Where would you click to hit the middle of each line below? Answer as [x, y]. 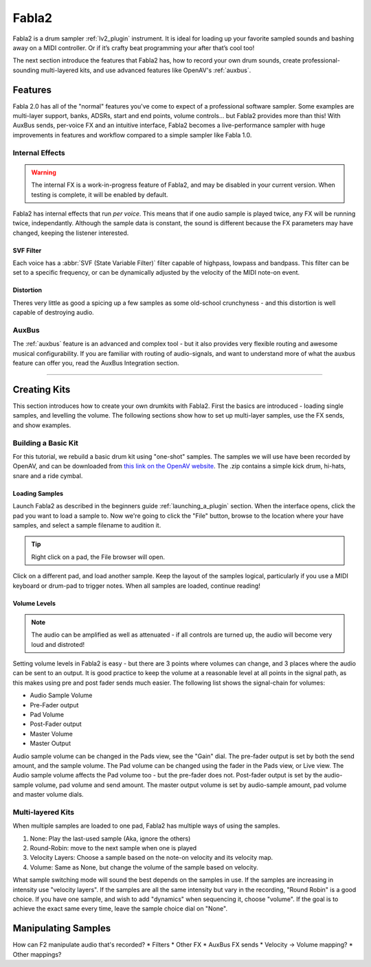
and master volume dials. [48, 795]
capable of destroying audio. [53, 312]
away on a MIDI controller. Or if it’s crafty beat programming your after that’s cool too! [134, 47]
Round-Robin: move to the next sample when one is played [113, 848]
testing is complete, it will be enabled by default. [100, 194]
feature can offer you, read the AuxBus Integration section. [96, 363]
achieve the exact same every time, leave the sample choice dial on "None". [120, 909]
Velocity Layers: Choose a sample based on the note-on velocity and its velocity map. [151, 858]
